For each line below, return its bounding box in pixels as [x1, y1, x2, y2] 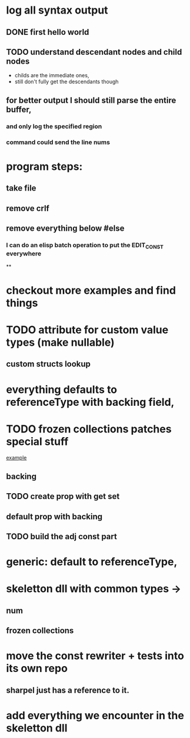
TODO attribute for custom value [6, 323, 169, 336]
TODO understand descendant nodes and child [6, 47, 182, 57]
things [6, 296, 38, 310]
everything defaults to [6, 383, 118, 396]
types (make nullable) [6, 336, 115, 349]
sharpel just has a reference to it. [6, 685, 129, 695]
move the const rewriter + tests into [6, 650, 184, 662]
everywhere [6, 250, 42, 258]
